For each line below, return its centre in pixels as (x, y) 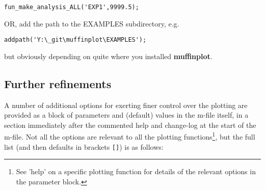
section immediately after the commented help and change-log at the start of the (130, 125)
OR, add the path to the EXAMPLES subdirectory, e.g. (92, 23)
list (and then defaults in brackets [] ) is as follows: (84, 146)
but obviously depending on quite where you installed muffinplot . (108, 56)
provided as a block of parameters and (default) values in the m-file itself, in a (126, 115)
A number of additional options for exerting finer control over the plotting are (126, 105)
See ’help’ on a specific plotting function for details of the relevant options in (136, 171)
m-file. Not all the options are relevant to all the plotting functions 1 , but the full (130, 136)
